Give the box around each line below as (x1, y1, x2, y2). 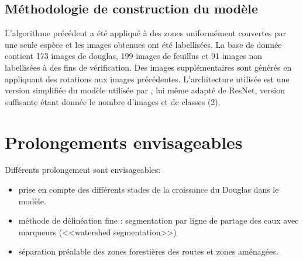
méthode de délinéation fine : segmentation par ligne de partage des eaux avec (18, 214, 299, 227)
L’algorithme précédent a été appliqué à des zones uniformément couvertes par (5, 27, 287, 39)
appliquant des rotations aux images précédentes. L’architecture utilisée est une (5, 72, 290, 85)
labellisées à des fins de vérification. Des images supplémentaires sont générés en (5, 61, 292, 73)
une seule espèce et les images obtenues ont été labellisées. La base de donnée (5, 38, 282, 50)
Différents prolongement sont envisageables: (5, 163, 161, 176)
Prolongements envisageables (5, 130, 243, 154)
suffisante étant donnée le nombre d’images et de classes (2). (5, 95, 221, 107)
